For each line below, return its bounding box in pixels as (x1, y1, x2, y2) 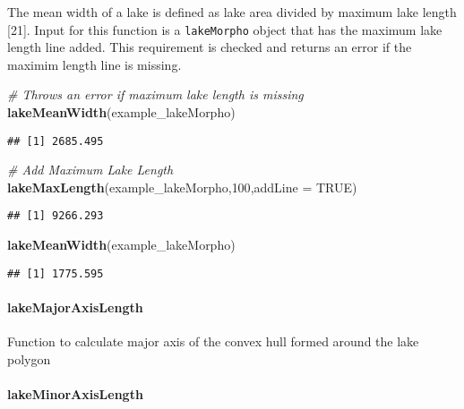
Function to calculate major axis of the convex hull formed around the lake (7, 332, 419, 351)
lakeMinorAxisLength (7, 384, 143, 403)
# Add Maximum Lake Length (7, 160, 174, 179)
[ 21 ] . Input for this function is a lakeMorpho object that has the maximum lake (7, 20, 443, 38)
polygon (7, 349, 51, 368)
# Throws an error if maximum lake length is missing (7, 85, 304, 104)
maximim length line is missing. (7, 55, 182, 73)
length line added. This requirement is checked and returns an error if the (7, 38, 412, 56)
